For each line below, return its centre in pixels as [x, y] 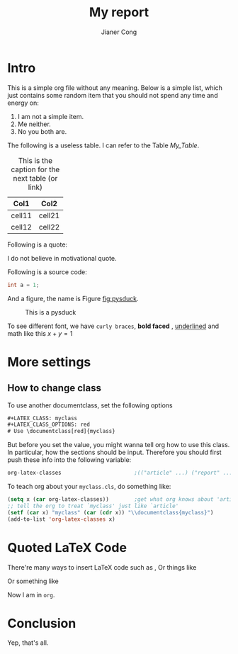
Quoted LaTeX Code [67, 547]
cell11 [21, 215]
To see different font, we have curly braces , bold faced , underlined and [113, 326]
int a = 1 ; [23, 285]
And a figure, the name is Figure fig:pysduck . [73, 298]
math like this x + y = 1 [40, 333]
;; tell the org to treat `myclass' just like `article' [93, 506]
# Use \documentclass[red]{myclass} [61, 432]
